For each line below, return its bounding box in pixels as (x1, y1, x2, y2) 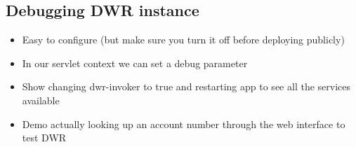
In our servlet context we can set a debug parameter (22, 55, 248, 70)
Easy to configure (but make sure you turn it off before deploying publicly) (22, 32, 345, 47)
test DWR (22, 130, 67, 145)
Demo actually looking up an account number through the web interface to (22, 116, 345, 131)
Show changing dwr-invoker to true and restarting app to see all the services (22, 79, 350, 94)
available (22, 92, 60, 107)
